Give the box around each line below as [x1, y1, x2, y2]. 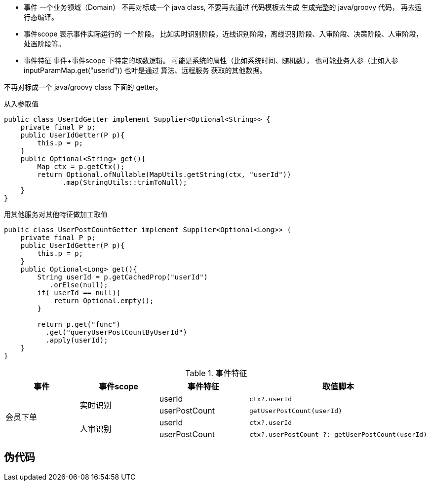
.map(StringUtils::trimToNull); [62, 178, 187, 186]
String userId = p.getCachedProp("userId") [37, 273, 208, 281]
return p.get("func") [37, 320, 121, 328]
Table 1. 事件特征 [185, 368, 247, 378]
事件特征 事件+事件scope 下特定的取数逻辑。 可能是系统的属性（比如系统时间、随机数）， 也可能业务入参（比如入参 [24, 56, 398, 65]
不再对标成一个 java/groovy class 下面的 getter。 [4, 83, 162, 91]
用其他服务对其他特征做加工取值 [4, 210, 108, 218]
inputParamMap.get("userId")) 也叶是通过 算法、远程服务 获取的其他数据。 [24, 66, 267, 74]
